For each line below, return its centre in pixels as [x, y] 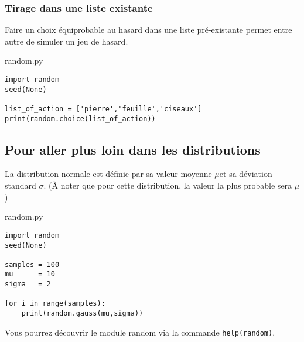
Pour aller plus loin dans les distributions [133, 149]
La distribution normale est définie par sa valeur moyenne [108, 174]
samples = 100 [32, 264]
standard [21, 185]
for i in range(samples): [55, 304]
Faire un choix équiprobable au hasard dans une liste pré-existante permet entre [148, 30]
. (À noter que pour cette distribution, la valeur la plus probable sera [168, 185]
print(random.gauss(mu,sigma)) [82, 314]
